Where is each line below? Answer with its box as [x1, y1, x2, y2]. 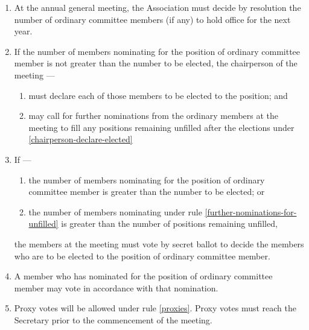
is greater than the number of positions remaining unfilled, [61, 217, 278, 230]
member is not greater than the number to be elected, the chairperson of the [14, 57, 298, 69]
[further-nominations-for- [205, 205, 297, 218]
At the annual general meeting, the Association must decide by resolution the [14, 1, 301, 13]
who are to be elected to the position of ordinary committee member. [14, 249, 270, 262]
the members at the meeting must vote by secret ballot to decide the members [14, 237, 304, 250]
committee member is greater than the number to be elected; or [28, 185, 265, 198]
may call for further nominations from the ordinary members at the [28, 109, 279, 122]
